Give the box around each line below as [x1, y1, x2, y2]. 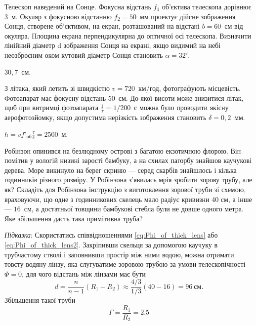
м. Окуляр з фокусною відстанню [11, 11, 112, 21]
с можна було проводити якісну [134, 102, 229, 113]
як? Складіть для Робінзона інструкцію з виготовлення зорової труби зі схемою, [4, 184, 246, 194]
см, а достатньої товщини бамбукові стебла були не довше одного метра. [24, 203, 244, 214]
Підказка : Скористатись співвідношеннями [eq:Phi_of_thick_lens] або [4, 230, 218, 240]
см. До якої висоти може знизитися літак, [118, 92, 244, 103]
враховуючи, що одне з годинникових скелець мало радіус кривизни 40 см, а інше [4, 194, 252, 204]
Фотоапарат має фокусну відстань [4, 92, 106, 103]
